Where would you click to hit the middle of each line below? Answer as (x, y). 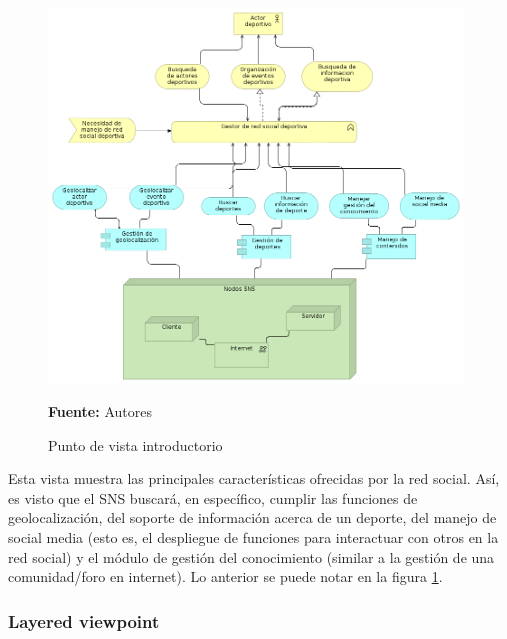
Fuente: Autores (100, 411)
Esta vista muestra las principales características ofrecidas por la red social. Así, (254, 478)
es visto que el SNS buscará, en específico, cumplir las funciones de (213, 497)
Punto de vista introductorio (135, 444)
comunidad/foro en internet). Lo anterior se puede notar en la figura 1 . (225, 576)
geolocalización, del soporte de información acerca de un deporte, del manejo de (252, 517)
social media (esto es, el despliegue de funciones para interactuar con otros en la (253, 537)
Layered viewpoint (84, 620)
